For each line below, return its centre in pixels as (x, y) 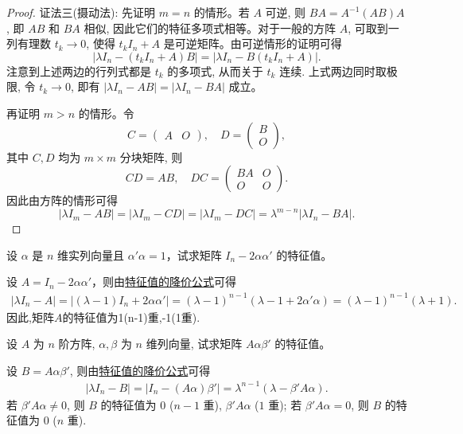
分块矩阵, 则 (151, 156)
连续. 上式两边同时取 (333, 70)
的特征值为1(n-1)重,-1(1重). (131, 317)
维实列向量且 (91, 254)
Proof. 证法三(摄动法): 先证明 (81, 12)
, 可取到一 (374, 27)
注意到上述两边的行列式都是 (79, 70)
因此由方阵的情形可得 (62, 200)
